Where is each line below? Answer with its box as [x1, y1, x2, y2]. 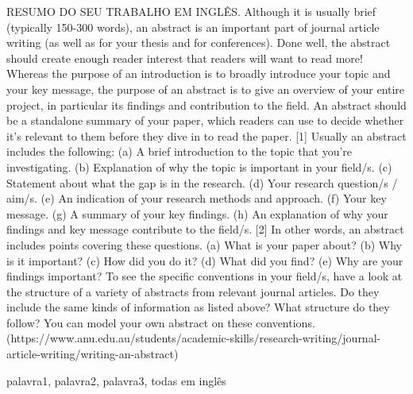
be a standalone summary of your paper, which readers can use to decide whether [6, 112, 404, 129]
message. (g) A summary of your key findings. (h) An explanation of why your [6, 205, 388, 222]
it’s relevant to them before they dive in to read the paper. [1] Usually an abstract [6, 127, 407, 144]
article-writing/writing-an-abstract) [6, 346, 179, 362]
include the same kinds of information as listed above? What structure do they [6, 299, 390, 315]
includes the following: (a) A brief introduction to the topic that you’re [6, 143, 353, 160]
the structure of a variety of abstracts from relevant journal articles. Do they [6, 283, 380, 299]
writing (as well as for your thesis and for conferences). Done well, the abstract [6, 34, 391, 51]
